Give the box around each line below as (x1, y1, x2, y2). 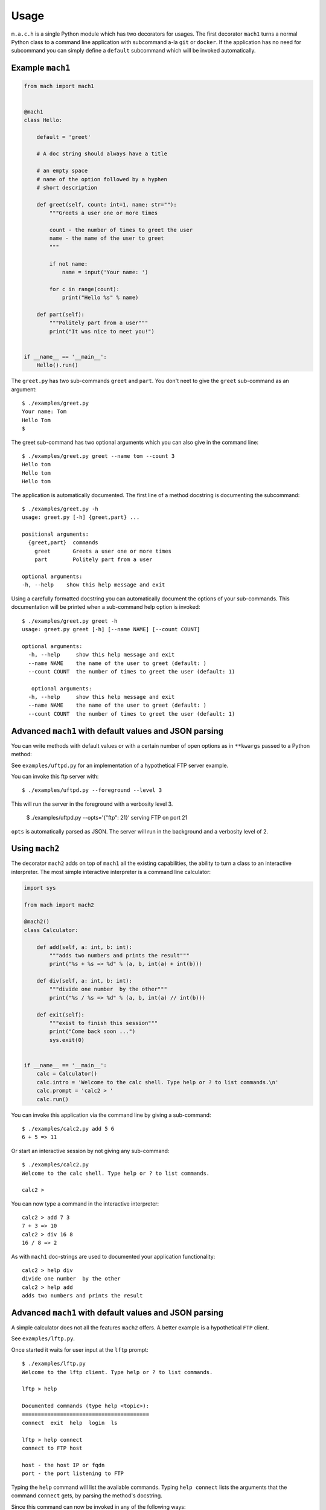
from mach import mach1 (24, 83, 95, 90)
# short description (36, 184, 98, 191)
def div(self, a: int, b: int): (36, 977, 133, 985)
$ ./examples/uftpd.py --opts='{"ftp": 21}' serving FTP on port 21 (26, 814, 188, 821)
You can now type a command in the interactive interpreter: (11, 1200, 159, 1207)
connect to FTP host (22, 1445, 83, 1452)
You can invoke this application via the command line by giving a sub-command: (11, 1111, 211, 1119)
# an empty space (36, 167, 88, 175)
